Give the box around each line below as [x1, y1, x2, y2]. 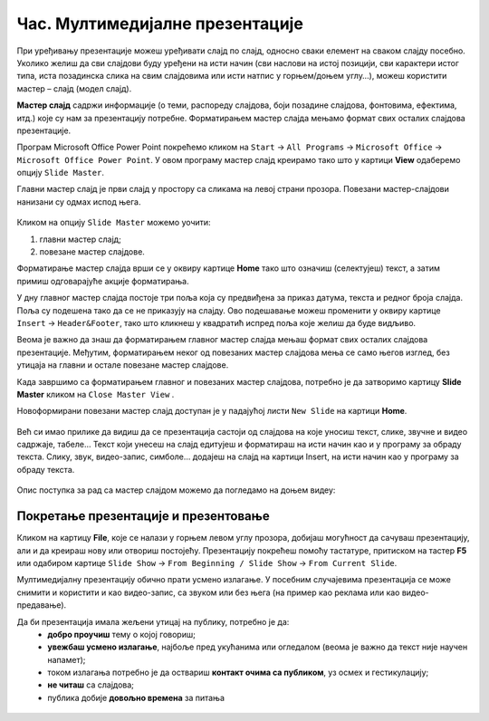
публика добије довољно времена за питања [47, 692, 225, 703]
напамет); [47, 654, 86, 665]
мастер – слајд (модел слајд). [16, 82, 132, 94]
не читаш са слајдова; [47, 679, 135, 690]
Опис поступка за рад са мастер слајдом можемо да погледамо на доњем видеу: [16, 485, 336, 495]
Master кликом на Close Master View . [16, 389, 175, 399]
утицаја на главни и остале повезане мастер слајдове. [16, 360, 229, 370]
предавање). [16, 600, 67, 610]
